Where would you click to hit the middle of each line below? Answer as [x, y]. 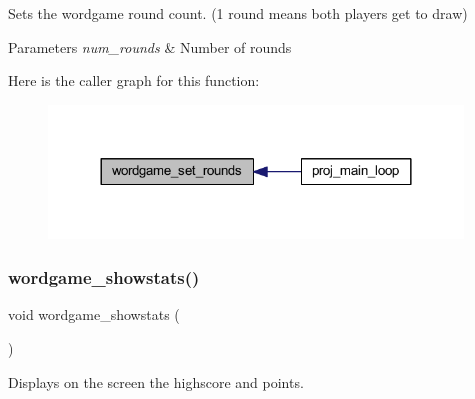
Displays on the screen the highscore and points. [156, 381]
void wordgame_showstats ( [94, 314]
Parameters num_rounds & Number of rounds [150, 46]
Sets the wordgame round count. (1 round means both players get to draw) [238, 13]
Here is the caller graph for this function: [134, 80]
